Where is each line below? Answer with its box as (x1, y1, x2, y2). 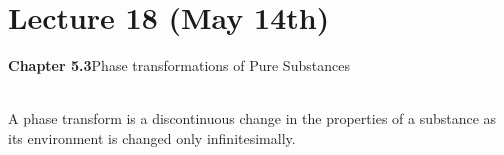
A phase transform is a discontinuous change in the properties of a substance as (8, 108, 497, 129)
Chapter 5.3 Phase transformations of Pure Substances (8, 55, 350, 76)
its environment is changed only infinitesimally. (8, 127, 296, 148)
